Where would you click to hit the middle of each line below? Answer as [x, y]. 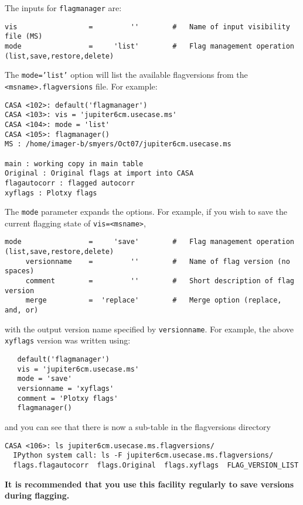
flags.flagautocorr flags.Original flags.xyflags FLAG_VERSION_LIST [156, 465]
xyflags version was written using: [68, 340]
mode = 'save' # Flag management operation [149, 242]
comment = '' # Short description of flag [160, 281]
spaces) [20, 271]
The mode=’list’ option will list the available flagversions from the [126, 75]
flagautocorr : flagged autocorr [70, 183]
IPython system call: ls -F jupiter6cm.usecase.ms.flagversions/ [143, 456]
